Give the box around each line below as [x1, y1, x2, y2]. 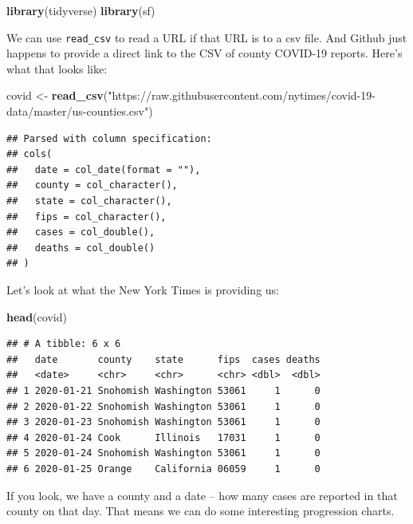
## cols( [6, 148, 53, 160]
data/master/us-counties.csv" [6, 103, 149, 120]
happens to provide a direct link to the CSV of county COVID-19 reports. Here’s [6, 45, 403, 61]
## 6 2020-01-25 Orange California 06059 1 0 [6, 463, 321, 475]
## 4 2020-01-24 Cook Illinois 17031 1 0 [6, 431, 321, 443]
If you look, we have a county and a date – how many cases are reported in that [6, 487, 398, 503]
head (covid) [6, 308, 67, 325]
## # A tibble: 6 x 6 [6, 338, 121, 350]
